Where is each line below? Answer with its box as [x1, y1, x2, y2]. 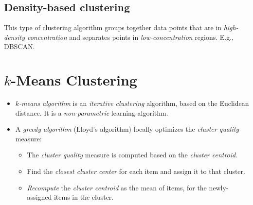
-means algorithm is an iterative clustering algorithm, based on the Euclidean [19, 98, 249, 108]
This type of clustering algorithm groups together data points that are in [4, 22, 221, 33]
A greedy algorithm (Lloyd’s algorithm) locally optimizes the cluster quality [15, 124, 239, 134]
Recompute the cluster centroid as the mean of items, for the [27, 182, 207, 192]
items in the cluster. [54, 192, 114, 202]
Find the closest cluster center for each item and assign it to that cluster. [27, 166, 245, 176]
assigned [27, 192, 52, 202]
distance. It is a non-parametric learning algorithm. [15, 107, 168, 118]
